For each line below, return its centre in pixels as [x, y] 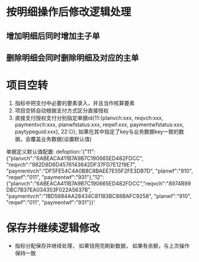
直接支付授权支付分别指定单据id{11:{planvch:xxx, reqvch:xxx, [89, 118]
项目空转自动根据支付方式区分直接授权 [61, 110]
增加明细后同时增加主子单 [53, 36]
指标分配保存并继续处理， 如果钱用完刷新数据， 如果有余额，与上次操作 [102, 245]
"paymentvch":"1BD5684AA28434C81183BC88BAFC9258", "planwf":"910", [99, 196]
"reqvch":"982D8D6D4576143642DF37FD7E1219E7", [71, 164]
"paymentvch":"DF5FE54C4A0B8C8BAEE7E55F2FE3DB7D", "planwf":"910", [99, 171]
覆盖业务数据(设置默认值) [61, 139]
